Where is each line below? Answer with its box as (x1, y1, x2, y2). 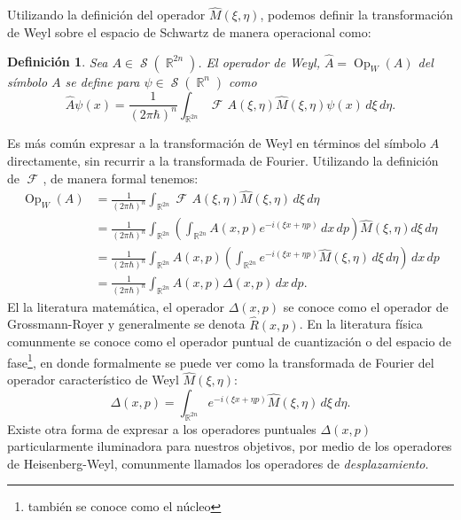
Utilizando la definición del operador (7, 5, 206, 24)
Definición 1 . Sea (7, 52, 108, 71)
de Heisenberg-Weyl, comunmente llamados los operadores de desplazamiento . (7, 454, 429, 472)
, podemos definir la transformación (260, 5, 454, 24)
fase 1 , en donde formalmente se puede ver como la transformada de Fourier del (7, 350, 434, 371)
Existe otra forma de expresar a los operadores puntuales (7, 419, 316, 438)
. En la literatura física (299, 314, 423, 333)
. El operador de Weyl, (198, 52, 320, 71)
